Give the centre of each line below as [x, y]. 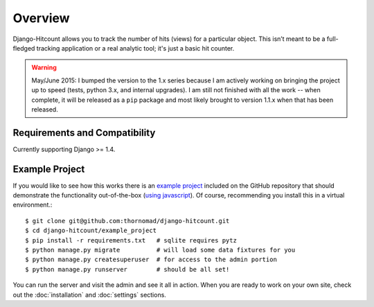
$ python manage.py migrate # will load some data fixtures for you [160, 250]
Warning [44, 68]
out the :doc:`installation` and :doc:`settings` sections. [89, 295]
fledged [24, 48]
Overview [41, 18]
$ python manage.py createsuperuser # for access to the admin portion [151, 260]
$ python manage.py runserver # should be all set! [127, 269]
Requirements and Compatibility [84, 133]
